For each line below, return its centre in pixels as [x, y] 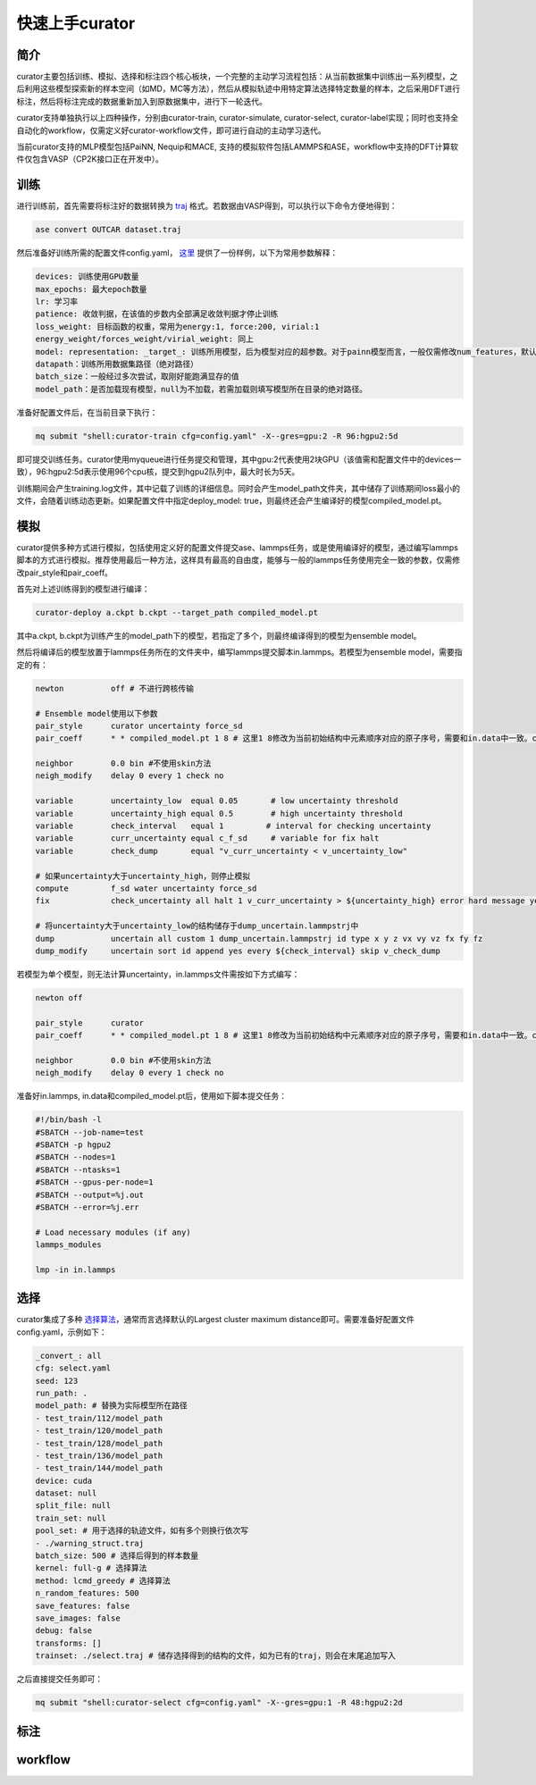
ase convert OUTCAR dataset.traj [109, 230]
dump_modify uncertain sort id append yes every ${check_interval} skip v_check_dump [238, 951]
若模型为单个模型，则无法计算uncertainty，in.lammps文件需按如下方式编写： [158, 974]
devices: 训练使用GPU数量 [87, 277]
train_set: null [71, 1518]
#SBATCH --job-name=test [90, 1132]
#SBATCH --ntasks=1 [78, 1169]
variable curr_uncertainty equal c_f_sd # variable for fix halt [207, 838]
